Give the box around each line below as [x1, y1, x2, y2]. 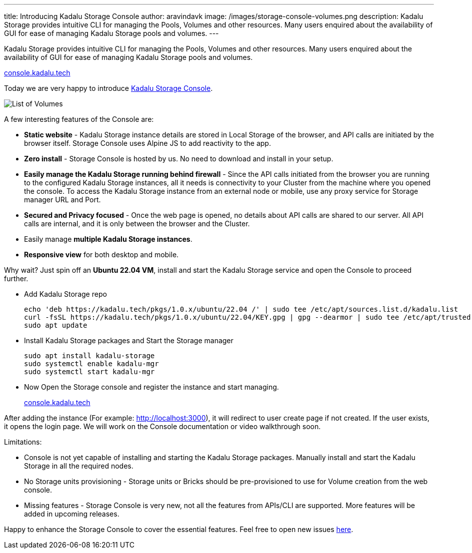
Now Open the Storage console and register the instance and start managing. [24, 383, 279, 391]
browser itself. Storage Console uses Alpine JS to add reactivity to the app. [24, 139, 271, 147]
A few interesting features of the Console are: [4, 115, 154, 123]
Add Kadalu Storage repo [24, 290, 107, 298]
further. [4, 274, 28, 283]
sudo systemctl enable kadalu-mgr [24, 360, 159, 368]
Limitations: [4, 438, 42, 446]
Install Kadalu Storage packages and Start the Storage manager [24, 336, 233, 345]
